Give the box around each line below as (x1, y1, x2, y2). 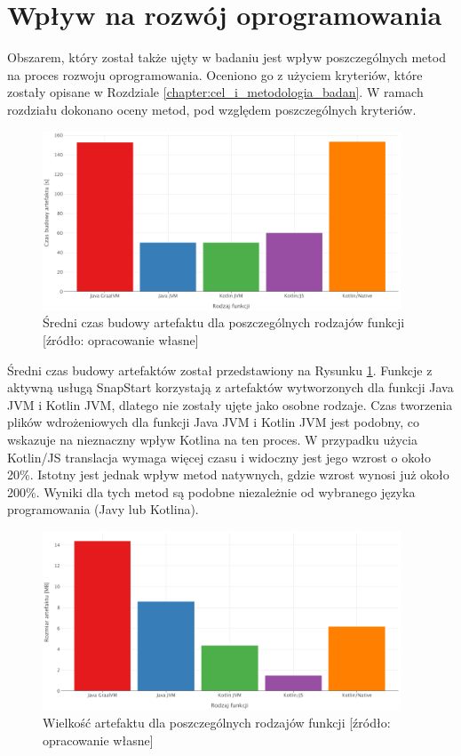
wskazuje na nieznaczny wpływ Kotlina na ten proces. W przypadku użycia (7, 430, 417, 449)
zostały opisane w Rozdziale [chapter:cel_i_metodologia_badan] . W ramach (7, 83, 424, 101)
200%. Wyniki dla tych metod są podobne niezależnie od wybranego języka (7, 482, 416, 501)
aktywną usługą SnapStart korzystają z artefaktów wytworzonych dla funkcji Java (7, 378, 454, 397)
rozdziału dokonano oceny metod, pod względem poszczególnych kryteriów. (7, 100, 417, 118)
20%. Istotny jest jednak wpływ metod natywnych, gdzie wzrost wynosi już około (7, 465, 449, 484)
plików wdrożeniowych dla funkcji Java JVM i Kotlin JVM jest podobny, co (7, 413, 419, 431)
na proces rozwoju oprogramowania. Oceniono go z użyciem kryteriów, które (7, 65, 423, 84)
